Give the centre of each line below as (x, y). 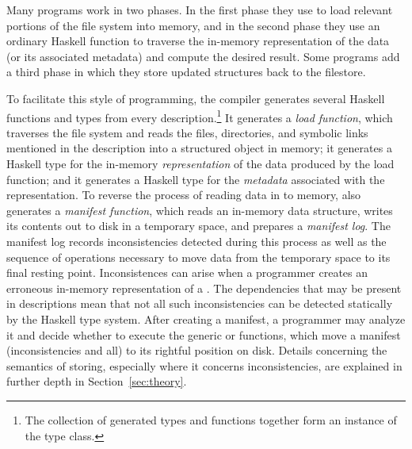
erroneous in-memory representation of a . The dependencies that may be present (204, 288)
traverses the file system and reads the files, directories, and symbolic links (187, 132)
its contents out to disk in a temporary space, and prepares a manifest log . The (198, 226)
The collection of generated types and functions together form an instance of (211, 419)
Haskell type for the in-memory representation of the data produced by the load (200, 163)
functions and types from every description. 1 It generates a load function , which (200, 116)
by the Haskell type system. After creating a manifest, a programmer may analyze (206, 319)
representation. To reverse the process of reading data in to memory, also (184, 195)
